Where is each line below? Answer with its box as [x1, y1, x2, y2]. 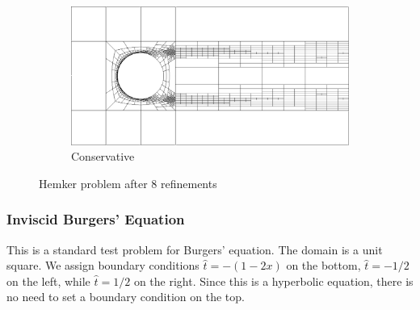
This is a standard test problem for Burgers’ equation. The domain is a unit [6, 241, 383, 258]
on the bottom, [286, 257, 361, 274]
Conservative [71, 148, 135, 165]
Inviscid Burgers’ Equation [6, 209, 185, 229]
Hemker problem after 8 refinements [39, 174, 217, 191]
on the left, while [6, 272, 90, 289]
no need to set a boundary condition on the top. [6, 288, 245, 305]
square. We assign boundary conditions [6, 257, 199, 274]
